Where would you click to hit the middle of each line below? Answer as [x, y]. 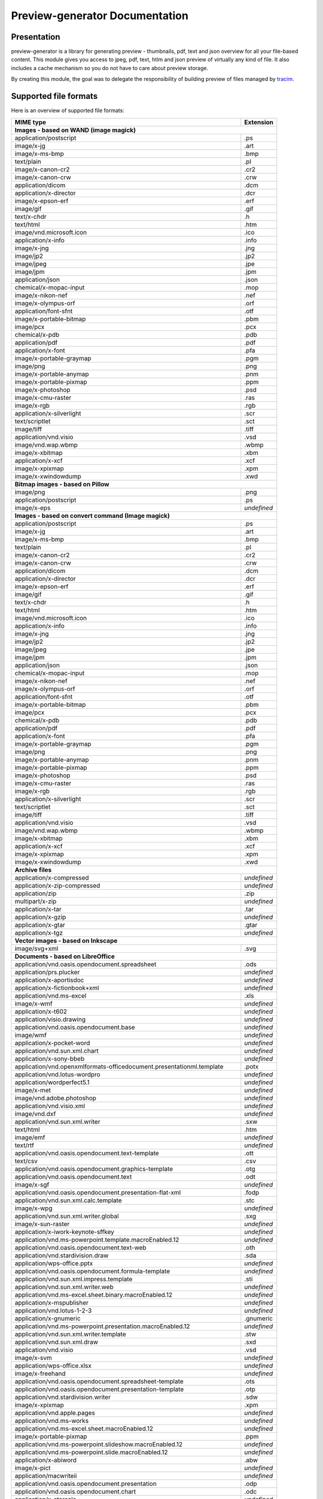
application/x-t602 [41, 1012]
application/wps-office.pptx [54, 1263]
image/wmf [31, 1035]
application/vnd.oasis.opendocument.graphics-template [94, 1169]
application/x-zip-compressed [57, 886]
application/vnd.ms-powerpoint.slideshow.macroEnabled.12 [98, 1444]
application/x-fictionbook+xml [57, 988]
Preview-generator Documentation [100, 16]
